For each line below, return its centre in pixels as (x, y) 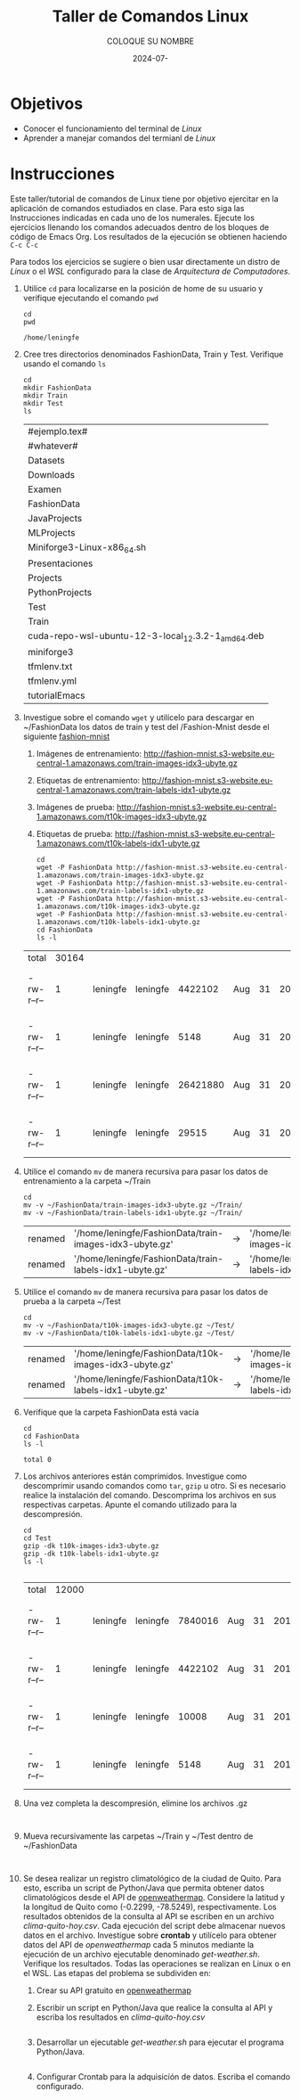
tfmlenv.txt (50, 666)
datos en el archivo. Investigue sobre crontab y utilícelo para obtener (150, 1935)
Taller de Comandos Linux (150, 16)
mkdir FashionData (57, 388)
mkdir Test (43, 403)
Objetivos (47, 103)
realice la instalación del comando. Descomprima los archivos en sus (150, 1495)
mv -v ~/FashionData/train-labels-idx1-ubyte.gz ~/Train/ (133, 1213)
